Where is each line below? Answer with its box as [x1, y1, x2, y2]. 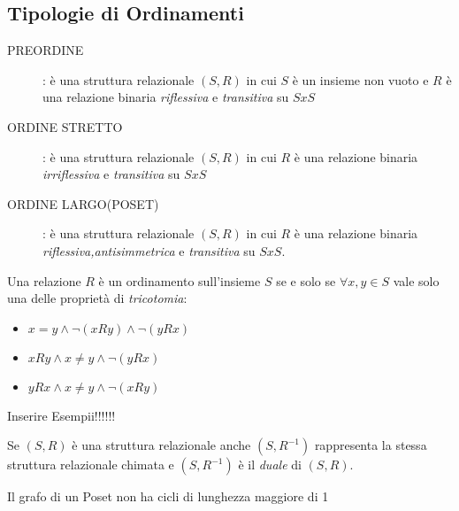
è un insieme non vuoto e [292, 70, 429, 89]
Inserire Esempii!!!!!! [7, 406, 116, 424]
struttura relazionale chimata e [7, 455, 174, 474]
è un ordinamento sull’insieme [98, 271, 261, 290]
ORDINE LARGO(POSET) [7, 194, 159, 213]
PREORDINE [7, 41, 84, 59]
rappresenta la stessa [314, 436, 427, 454]
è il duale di [238, 455, 302, 474]
